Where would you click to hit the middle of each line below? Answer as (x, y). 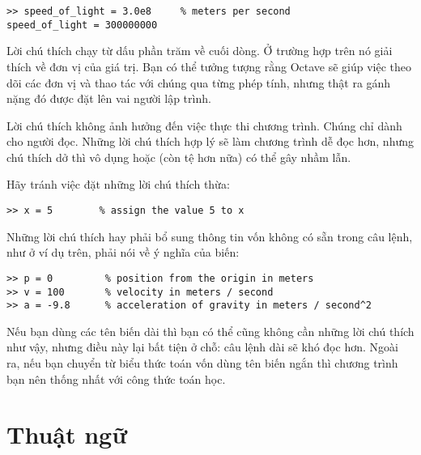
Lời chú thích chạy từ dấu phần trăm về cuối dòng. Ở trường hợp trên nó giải (200, 51)
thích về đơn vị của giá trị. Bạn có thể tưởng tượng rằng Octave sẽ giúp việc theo (209, 66)
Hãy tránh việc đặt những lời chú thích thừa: (118, 184)
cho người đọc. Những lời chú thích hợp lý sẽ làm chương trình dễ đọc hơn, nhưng (210, 141)
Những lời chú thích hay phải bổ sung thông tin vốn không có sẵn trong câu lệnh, (210, 236)
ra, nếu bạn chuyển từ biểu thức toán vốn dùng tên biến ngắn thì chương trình (202, 363)
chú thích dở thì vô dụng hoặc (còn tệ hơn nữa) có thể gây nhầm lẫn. (179, 157)
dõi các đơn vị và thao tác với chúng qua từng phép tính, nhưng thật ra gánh (199, 82)
